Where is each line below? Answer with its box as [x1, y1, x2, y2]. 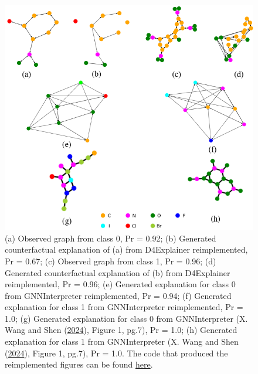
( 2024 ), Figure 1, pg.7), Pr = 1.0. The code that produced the [5, 346, 228, 359]
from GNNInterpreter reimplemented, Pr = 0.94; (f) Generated [5, 289, 232, 301]
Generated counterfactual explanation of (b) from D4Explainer [5, 266, 230, 278]
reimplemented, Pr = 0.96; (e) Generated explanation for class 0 [5, 278, 236, 290]
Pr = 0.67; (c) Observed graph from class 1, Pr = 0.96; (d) [5, 254, 216, 267]
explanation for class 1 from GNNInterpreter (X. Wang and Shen [5, 335, 239, 348]
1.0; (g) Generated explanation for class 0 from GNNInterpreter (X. [5, 312, 248, 324]
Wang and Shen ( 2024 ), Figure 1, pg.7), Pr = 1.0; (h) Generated [5, 324, 237, 336]
